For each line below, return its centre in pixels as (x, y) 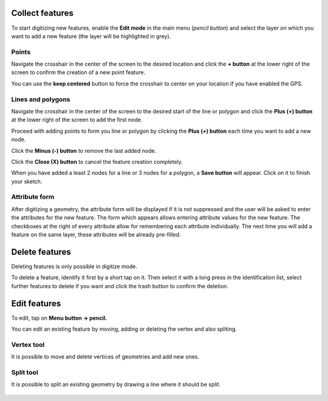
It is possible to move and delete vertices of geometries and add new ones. (105, 357)
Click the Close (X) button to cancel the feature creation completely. (97, 161)
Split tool (25, 372)
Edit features (36, 303)
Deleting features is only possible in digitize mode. (74, 266)
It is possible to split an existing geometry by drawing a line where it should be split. (116, 385)
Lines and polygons (41, 99)
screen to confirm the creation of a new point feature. (78, 72)
